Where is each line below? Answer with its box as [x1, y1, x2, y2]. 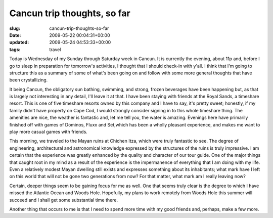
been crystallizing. [9, 77, 48, 83]
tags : [9, 46, 21, 53]
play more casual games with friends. [9, 129, 88, 135]
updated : [9, 39, 29, 46]
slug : [9, 25, 20, 31]
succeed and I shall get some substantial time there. [9, 197, 118, 203]
